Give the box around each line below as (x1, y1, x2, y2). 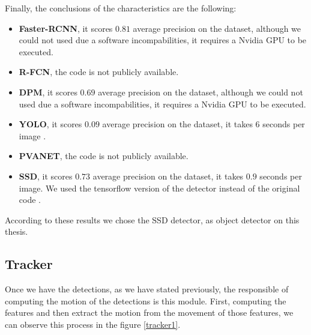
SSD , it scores (19, 169, 73, 182)
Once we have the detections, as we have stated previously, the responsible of (5, 283, 289, 295)
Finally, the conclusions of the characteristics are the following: (5, 2, 237, 14)
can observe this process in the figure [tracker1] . (5, 318, 181, 330)
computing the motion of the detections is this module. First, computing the (5, 294, 286, 307)
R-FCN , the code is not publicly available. (19, 65, 179, 78)
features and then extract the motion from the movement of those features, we (5, 306, 294, 319)
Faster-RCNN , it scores (19, 22, 113, 34)
